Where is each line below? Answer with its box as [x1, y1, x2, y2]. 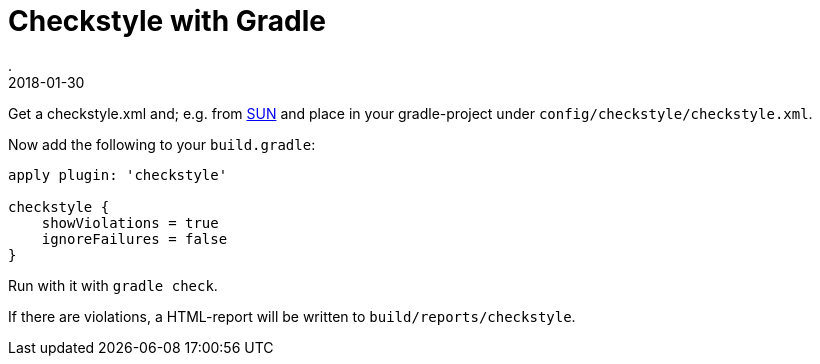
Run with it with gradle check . [8, 276, 218, 294]
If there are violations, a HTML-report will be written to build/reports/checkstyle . [8, 307, 576, 325]
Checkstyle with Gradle [8, 4, 326, 38]
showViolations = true [41, 214, 219, 231]
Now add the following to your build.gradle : [8, 135, 316, 153]
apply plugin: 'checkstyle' [8, 166, 228, 183]
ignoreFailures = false [41, 230, 228, 247]
